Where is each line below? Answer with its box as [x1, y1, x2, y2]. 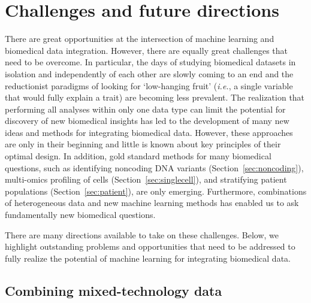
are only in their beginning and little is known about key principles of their [5, 138, 281, 150]
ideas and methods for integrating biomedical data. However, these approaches [5, 126, 293, 138]
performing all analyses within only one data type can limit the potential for [5, 102, 286, 115]
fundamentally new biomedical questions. [5, 208, 156, 221]
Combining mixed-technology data [5, 281, 222, 299]
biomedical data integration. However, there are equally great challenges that [5, 44, 288, 56]
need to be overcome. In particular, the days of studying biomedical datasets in [5, 56, 296, 68]
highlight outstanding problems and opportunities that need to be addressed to [5, 240, 295, 253]
